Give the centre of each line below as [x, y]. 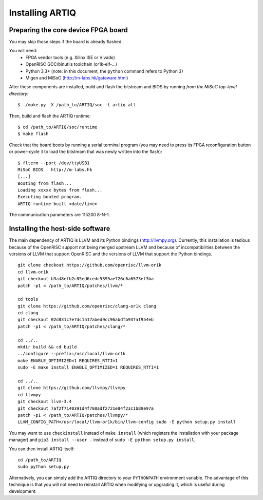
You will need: [23, 51]
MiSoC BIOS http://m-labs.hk [55, 170]
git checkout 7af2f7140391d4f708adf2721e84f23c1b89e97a [86, 408]
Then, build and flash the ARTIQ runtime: [50, 116]
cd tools [28, 299]
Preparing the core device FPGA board [68, 30]
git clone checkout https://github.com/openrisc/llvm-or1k [90, 265]
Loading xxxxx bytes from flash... [60, 190]
